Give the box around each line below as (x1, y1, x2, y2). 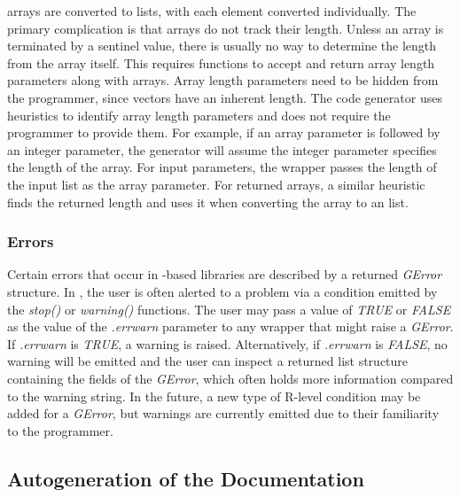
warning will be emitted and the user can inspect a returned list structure (7, 352, 409, 370)
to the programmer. (7, 421, 113, 439)
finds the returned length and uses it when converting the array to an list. (7, 192, 409, 211)
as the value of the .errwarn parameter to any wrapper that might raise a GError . (7, 317, 454, 336)
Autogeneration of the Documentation (7, 464, 364, 492)
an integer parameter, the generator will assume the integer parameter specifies (7, 140, 437, 159)
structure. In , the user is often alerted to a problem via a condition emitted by (7, 282, 438, 300)
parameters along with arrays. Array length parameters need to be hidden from (7, 71, 439, 89)
